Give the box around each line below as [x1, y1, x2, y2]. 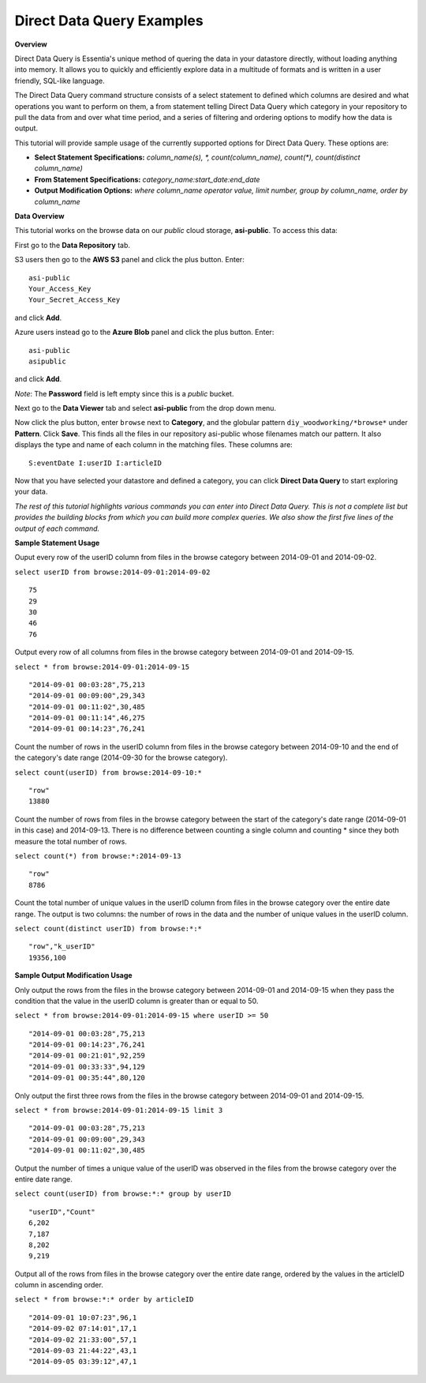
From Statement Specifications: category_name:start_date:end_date [34, 175, 260, 184]
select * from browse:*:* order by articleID [14, 1295, 194, 1304]
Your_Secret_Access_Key [28, 295, 121, 304]
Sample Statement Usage [14, 538, 100, 547]
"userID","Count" [28, 1207, 95, 1216]
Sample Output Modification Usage [14, 971, 133, 980]
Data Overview [14, 212, 65, 221]
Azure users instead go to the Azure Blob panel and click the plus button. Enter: [14, 328, 275, 337]
